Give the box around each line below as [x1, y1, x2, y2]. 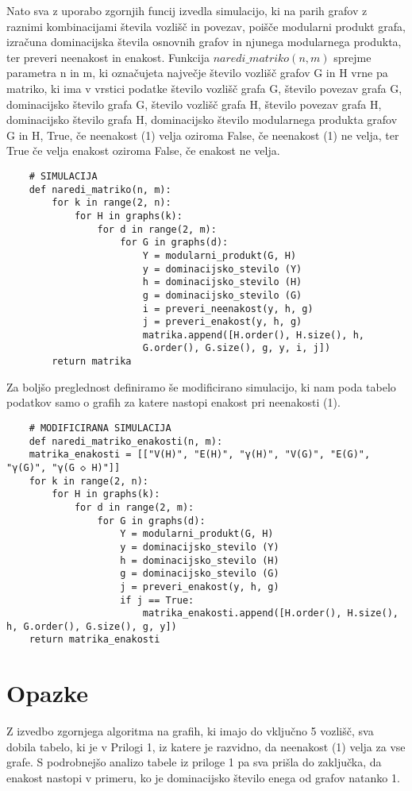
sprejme [333, 48, 372, 65]
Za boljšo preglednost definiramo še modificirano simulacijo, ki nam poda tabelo [6, 378, 396, 395]
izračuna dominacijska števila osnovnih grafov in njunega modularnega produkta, [6, 33, 402, 50]
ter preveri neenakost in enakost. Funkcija [6, 48, 210, 65]
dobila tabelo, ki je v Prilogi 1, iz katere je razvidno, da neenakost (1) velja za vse [6, 738, 406, 754]
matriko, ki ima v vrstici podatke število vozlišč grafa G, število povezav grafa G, [6, 79, 402, 96]
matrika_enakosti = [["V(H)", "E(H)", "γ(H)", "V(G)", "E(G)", [29, 449, 371, 461]
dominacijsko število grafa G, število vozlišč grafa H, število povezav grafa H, [6, 95, 382, 112]
